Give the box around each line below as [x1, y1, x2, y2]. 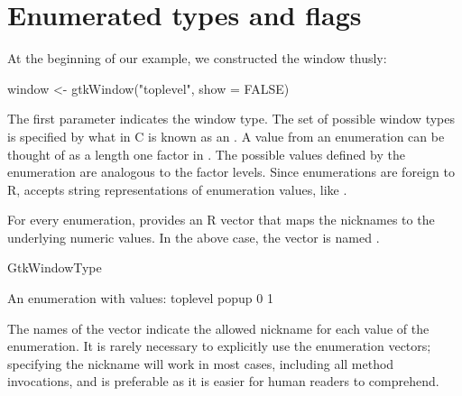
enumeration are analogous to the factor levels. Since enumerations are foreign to [7, 162, 455, 181]
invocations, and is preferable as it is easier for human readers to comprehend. [7, 372, 439, 391]
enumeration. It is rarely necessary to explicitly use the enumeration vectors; [7, 336, 431, 355]
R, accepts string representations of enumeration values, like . [7, 180, 347, 198]
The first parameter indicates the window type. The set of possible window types [7, 109, 455, 128]
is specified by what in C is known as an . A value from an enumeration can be [7, 126, 445, 145]
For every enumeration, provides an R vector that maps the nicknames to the [7, 210, 435, 229]
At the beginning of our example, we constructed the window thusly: [7, 49, 387, 68]
